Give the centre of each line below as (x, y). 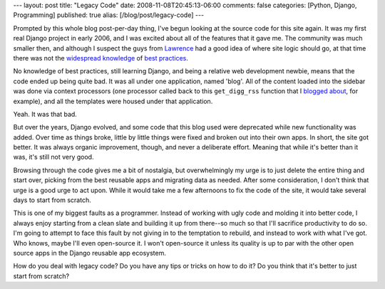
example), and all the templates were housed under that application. (113, 101)
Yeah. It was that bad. (45, 114)
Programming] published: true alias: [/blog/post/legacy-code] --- (109, 15)
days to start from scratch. (52, 200)
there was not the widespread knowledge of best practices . (101, 58)
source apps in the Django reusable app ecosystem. (90, 253)
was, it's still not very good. (53, 157)
